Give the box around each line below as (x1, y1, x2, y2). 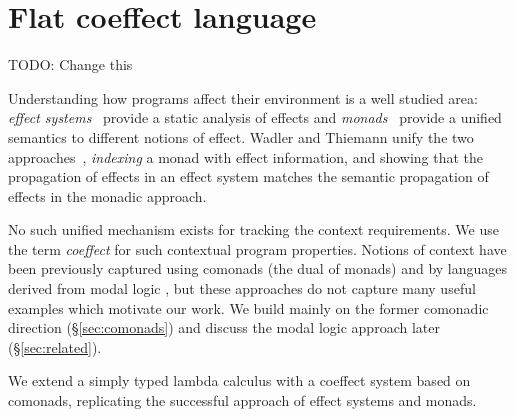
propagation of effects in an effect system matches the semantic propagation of (8, 166, 489, 187)
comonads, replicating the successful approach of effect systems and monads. (8, 390, 477, 411)
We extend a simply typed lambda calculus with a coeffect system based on (8, 370, 471, 391)
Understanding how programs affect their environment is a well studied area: (8, 87, 478, 108)
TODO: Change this (8, 54, 133, 75)
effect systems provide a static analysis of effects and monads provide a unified (8, 107, 502, 128)
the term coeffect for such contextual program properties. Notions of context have (8, 238, 507, 259)
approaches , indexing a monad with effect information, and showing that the (8, 146, 484, 167)
